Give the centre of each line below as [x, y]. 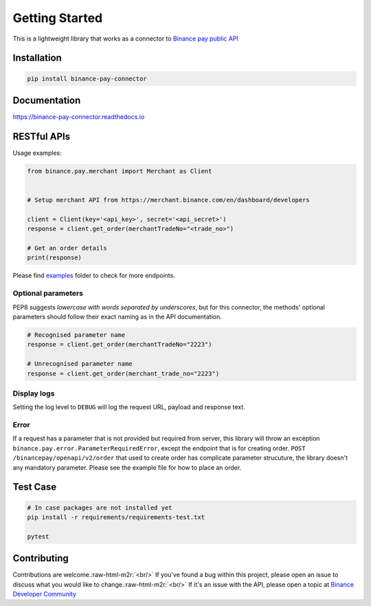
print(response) [55, 258]
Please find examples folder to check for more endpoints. [94, 276]
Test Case [35, 487]
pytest [38, 536]
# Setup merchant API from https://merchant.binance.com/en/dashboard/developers [169, 200]
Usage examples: [37, 153]
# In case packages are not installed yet [100, 508]
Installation [37, 58]
